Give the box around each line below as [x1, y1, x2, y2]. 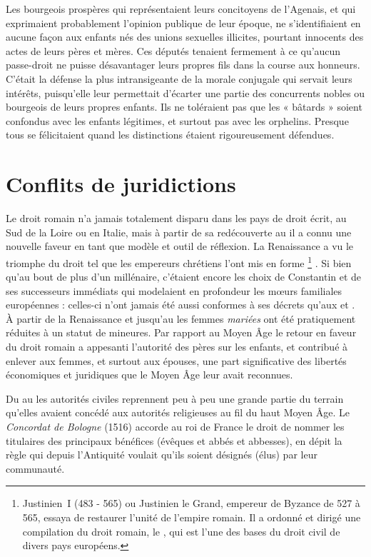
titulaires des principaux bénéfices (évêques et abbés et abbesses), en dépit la [6, 433, 342, 448]
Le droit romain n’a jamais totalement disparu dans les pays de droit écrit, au [6, 211, 347, 226]
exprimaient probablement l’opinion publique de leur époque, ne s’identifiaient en [6, 15, 361, 30]
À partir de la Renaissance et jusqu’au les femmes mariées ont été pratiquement [6, 311, 356, 326]
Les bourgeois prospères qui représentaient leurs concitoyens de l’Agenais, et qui [6, 1, 356, 16]
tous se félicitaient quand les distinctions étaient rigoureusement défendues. [6, 127, 335, 142]
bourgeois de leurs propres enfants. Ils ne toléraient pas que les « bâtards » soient [6, 99, 362, 114]
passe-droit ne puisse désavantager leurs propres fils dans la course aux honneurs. [6, 57, 360, 72]
